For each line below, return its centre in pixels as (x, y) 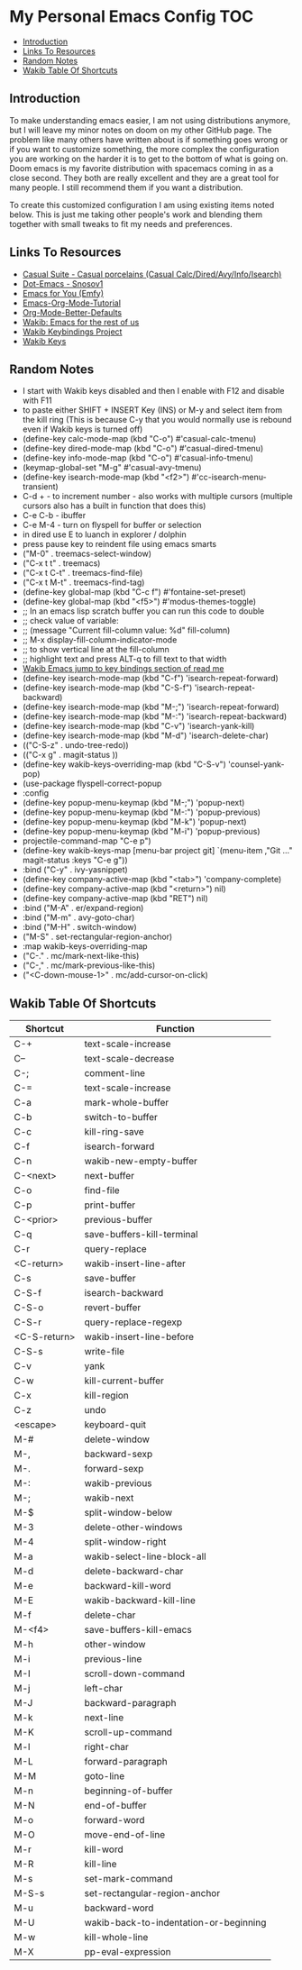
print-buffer (110, 1205)
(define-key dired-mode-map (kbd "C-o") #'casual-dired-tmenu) (143, 449)
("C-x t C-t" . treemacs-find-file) (82, 573)
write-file (104, 1352)
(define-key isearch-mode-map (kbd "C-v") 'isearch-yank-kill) (138, 726)
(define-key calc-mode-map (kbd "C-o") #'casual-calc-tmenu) (139, 439)
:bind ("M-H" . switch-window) (79, 927)
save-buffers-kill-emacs (138, 1630)
